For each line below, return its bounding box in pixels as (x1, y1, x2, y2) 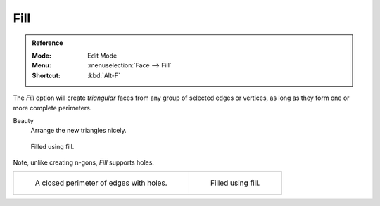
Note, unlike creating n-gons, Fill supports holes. (13, 158, 155, 167)
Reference (32, 39, 63, 47)
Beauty (13, 116, 34, 124)
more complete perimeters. (13, 103, 92, 112)
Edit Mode (87, 51, 118, 60)
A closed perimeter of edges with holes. (34, 178, 168, 188)
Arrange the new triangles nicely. (30, 127, 127, 135)
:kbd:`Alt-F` (87, 71, 121, 79)
